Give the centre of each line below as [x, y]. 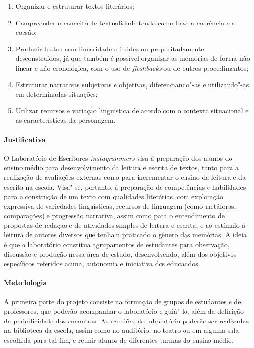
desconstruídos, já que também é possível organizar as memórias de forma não [133, 58]
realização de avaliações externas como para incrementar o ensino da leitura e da [125, 177]
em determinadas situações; [57, 94]
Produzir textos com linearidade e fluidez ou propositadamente [110, 48]
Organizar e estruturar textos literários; [75, 6]
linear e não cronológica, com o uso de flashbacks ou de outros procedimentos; [132, 67]
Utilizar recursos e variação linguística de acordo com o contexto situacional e [132, 110]
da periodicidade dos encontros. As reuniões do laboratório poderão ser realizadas [127, 320]
